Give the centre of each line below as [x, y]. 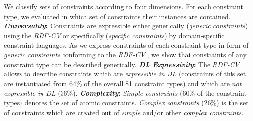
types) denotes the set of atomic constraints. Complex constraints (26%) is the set [126, 102]
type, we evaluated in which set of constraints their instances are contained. [117, 16]
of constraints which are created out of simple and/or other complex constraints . [124, 112]
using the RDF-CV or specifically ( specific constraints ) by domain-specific [114, 35]
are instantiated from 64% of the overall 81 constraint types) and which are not [123, 83]
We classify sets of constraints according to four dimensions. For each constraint [124, 6]
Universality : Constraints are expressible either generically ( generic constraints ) [126, 26]
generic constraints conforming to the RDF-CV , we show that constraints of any [125, 54]
